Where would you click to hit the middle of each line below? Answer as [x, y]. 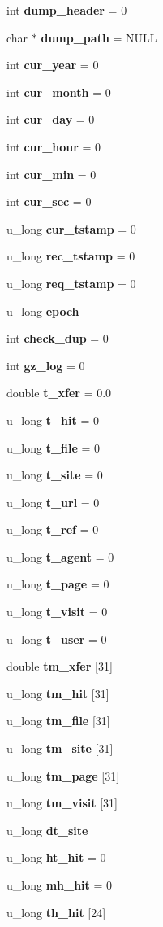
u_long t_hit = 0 [53, 420]
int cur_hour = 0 [54, 146]
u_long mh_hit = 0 [60, 885]
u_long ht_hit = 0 [56, 857]
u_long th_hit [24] [56, 912]
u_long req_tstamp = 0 [71, 283]
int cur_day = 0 [51, 119]
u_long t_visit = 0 [57, 612]
